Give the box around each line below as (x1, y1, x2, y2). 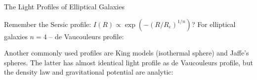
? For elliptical (191, 19, 236, 29)
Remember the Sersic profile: (4, 19, 91, 29)
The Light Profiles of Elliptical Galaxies (4, 1, 125, 11)
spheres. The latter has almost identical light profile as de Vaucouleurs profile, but (4, 57, 253, 67)
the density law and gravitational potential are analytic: (4, 67, 173, 77)
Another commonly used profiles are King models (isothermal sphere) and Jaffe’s (4, 48, 249, 58)
